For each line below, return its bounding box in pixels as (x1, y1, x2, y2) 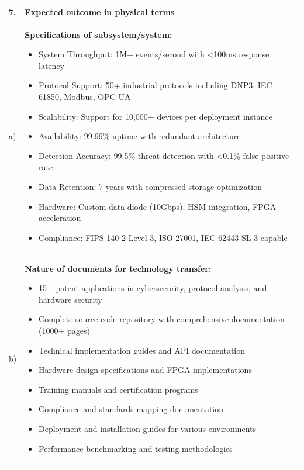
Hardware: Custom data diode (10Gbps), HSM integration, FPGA (39, 200, 277, 212)
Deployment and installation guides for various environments (39, 422, 257, 434)
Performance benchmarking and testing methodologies (39, 442, 233, 454)
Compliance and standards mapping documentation (39, 403, 224, 415)
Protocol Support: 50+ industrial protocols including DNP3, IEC (39, 79, 272, 91)
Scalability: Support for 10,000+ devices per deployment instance (39, 110, 272, 122)
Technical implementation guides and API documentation (39, 344, 246, 356)
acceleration (39, 212, 81, 224)
